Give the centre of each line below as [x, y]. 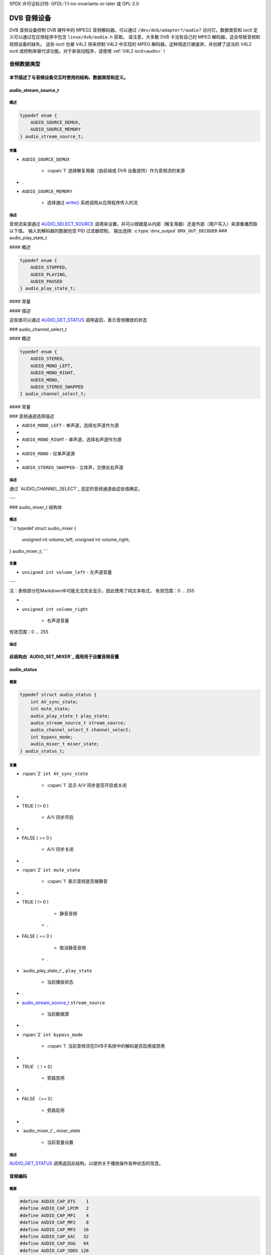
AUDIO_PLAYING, [49, 274]
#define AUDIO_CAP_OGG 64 [54, 1243]
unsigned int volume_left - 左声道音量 [67, 572]
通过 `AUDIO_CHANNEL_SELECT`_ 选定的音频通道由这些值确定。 [76, 488]
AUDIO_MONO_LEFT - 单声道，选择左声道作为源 [70, 425]
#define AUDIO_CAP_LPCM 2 [54, 1208]
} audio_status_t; [42, 751]
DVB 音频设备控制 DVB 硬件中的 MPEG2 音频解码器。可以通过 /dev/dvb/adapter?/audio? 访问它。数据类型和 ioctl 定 [133, 30]
